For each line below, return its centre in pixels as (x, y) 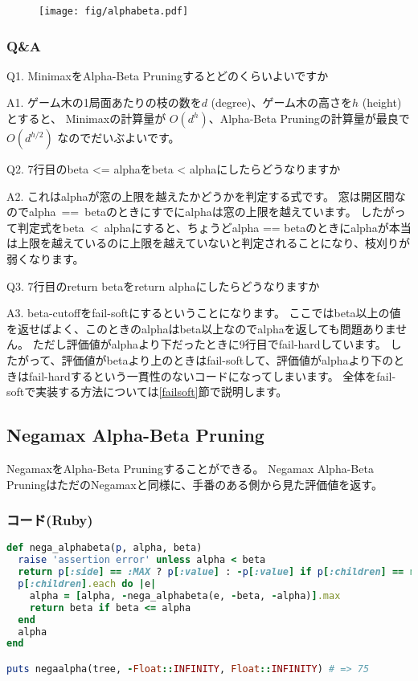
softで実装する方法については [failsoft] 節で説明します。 (147, 391)
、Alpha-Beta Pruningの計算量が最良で (309, 118)
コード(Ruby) (50, 520)
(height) (382, 102)
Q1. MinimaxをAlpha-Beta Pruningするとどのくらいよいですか (168, 75)
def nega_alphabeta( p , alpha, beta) (104, 548)
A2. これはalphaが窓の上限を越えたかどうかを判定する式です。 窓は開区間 (201, 196)
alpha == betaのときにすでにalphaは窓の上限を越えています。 (193, 212)
